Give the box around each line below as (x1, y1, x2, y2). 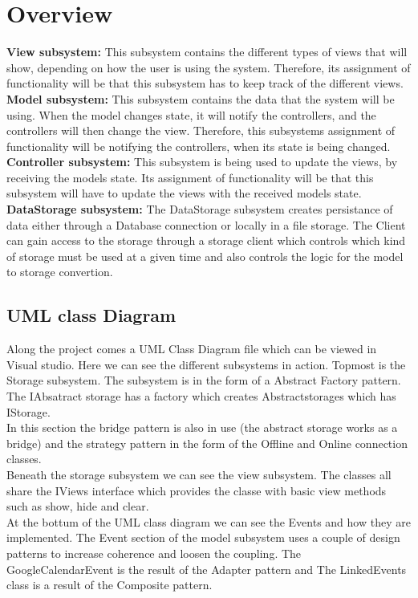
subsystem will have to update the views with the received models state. (6, 185, 362, 201)
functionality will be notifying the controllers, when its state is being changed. (6, 137, 391, 154)
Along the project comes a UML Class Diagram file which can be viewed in (6, 340, 377, 357)
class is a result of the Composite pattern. (6, 576, 213, 593)
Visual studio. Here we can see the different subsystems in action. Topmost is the (6, 356, 406, 372)
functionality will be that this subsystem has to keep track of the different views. (6, 75, 404, 92)
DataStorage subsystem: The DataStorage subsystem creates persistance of (6, 201, 393, 218)
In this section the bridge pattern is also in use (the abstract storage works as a (6, 419, 398, 436)
